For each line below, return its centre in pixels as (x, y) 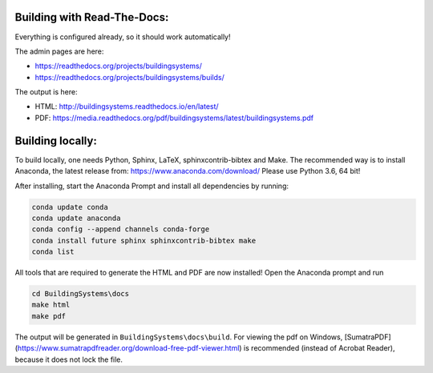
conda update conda (70, 207)
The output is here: (46, 92)
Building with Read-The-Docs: (92, 17)
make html (51, 305)
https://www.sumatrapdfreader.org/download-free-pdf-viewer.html (128, 348)
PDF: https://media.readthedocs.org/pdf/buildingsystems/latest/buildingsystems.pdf (174, 118)
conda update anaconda (76, 218)
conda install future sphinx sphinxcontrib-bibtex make (144, 241)
